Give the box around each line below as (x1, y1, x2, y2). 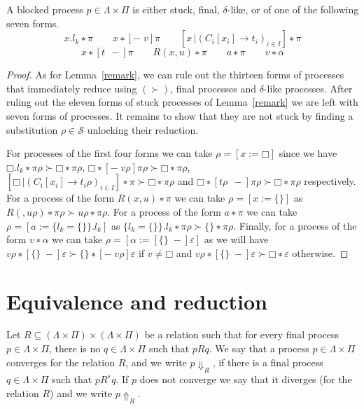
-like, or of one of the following (227, 2, 359, 16)
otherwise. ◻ (292, 245, 349, 260)
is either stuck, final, (132, 2, 220, 16)
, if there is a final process (212, 354, 323, 369)
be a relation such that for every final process (144, 327, 339, 342)
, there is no (49, 341, 101, 356)
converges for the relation (6, 354, 115, 369)
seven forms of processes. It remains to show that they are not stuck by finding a (6, 108, 353, 123)
